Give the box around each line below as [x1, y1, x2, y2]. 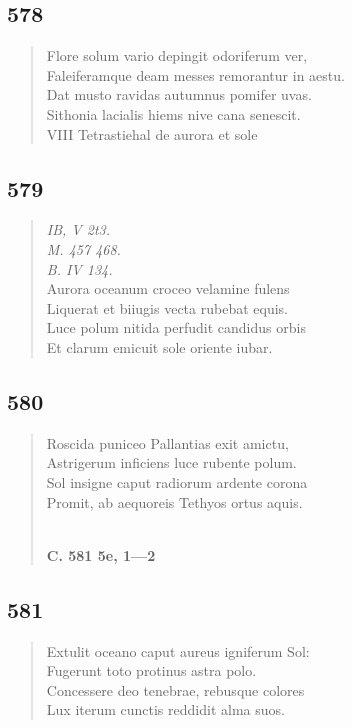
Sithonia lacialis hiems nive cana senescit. [46, 103, 301, 124]
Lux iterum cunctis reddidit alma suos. [46, 699, 285, 720]
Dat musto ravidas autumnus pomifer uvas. [46, 84, 312, 105]
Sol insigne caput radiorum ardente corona [46, 471, 308, 492]
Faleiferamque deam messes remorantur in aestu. [46, 64, 345, 85]
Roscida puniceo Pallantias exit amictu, [46, 432, 289, 453]
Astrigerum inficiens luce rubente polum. [46, 452, 297, 473]
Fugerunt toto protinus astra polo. [46, 660, 257, 681]
